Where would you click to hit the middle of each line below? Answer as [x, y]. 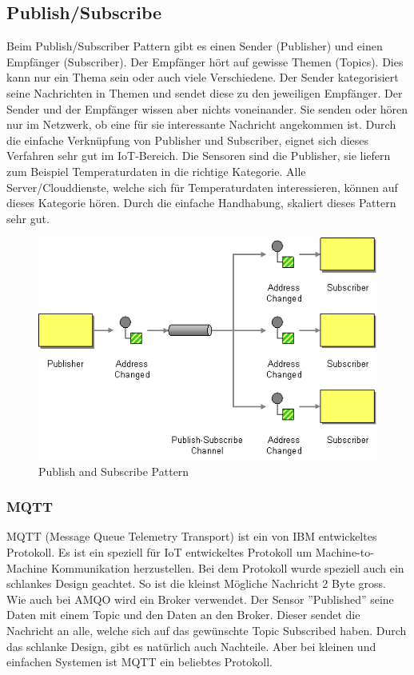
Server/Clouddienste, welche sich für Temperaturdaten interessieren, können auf [202, 187]
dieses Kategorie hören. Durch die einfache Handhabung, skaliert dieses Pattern [201, 203]
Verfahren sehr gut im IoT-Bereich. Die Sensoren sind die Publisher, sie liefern [199, 156]
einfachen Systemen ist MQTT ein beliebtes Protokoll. [139, 662]
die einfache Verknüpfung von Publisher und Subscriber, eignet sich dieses [188, 140]
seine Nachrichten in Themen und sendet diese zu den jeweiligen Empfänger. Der [205, 92]
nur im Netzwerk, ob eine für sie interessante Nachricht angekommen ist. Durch [201, 124]
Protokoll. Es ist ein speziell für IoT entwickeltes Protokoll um [159, 551]
